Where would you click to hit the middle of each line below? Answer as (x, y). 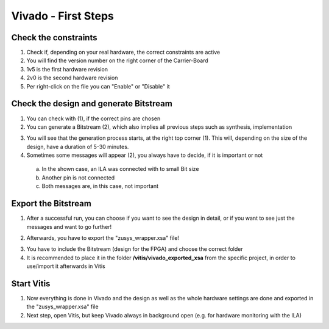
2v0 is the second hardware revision (72, 78)
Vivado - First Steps (62, 16)
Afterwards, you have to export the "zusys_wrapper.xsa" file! (103, 237)
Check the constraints (54, 38)
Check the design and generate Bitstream (92, 104)
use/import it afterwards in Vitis (66, 266)
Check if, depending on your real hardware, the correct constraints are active (123, 52)
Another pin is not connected (78, 178)
